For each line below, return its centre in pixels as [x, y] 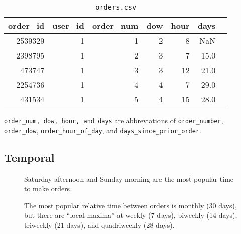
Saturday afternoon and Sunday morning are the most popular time [129, 178]
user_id [68, 25]
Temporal [29, 157]
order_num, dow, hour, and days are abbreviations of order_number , [114, 120]
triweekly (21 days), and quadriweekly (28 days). [99, 225]
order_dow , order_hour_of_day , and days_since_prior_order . [103, 130]
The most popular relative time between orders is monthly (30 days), [131, 205]
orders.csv [116, 7]
